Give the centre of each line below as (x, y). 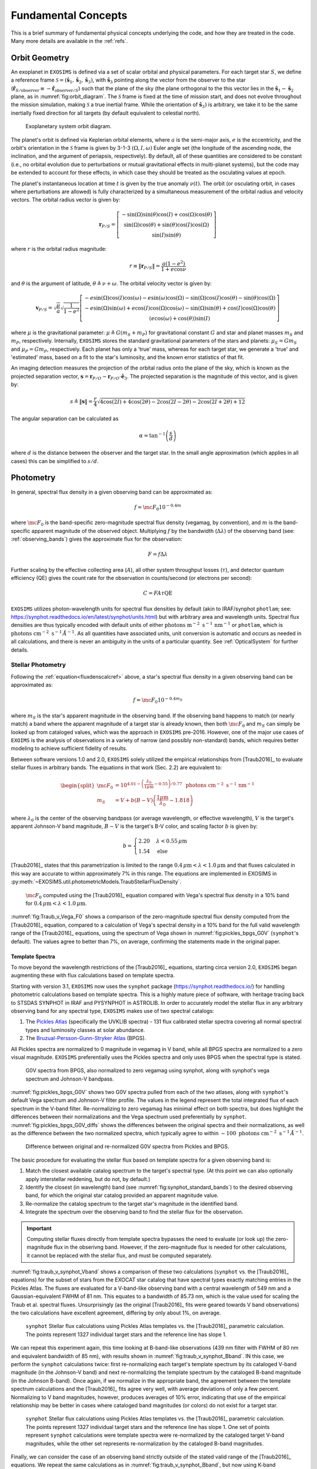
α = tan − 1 (152, 435)
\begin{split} (78, 785)
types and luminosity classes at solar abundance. (85, 1030)
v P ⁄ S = (44, 308)
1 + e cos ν (174, 269)
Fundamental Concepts (69, 15)
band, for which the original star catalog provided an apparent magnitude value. (122, 1195)
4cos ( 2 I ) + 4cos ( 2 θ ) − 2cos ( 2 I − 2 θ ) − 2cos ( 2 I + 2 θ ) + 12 (173, 402)
